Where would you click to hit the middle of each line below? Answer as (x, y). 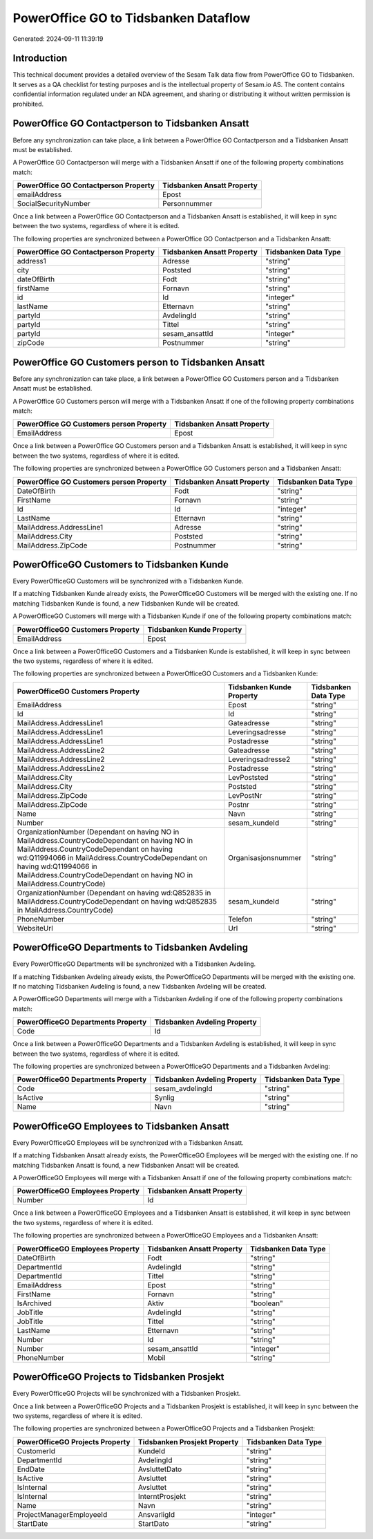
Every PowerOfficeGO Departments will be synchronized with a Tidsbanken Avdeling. (134, 964)
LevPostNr (245, 795)
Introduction (40, 58)
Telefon (240, 919)
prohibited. (28, 104)
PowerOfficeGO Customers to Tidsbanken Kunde (121, 565)
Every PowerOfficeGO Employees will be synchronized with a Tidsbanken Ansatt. (128, 1142)
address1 (31, 261)
